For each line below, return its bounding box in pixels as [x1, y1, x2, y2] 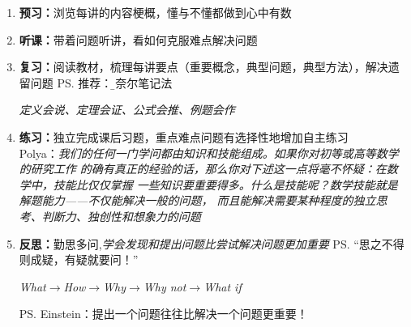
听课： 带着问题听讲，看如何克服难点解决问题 [19, 31, 258, 48]
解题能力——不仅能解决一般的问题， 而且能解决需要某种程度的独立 [19, 192, 376, 209]
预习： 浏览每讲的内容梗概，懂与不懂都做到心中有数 [19, 4, 292, 20]
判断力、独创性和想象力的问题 [41, 207, 201, 224]
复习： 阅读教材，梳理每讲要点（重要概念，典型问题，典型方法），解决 [19, 58, 388, 75]
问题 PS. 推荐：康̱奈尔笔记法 [30, 74, 173, 91]
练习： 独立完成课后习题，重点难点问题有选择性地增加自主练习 [19, 128, 349, 145]
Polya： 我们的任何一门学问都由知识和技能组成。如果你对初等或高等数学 [19, 144, 399, 161]
